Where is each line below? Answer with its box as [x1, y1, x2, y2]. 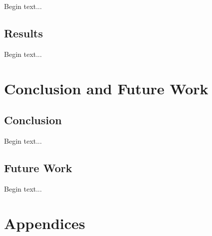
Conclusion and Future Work [4, 78, 208, 98]
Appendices [4, 213, 85, 233]
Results [4, 25, 43, 40]
